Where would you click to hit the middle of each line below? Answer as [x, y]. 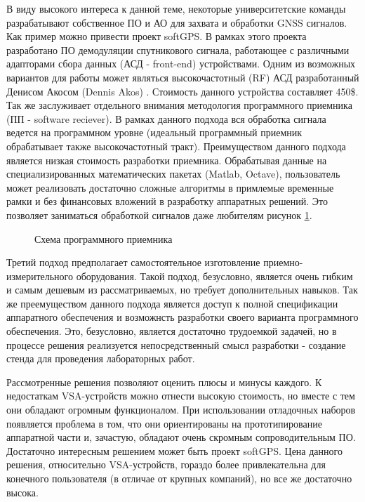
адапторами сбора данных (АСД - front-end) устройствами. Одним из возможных [181, 64]
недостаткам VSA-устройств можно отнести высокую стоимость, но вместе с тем [181, 396]
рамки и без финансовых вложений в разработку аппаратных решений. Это [167, 201]
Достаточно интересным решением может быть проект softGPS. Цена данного [174, 450]
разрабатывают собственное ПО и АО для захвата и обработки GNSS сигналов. [177, 22]
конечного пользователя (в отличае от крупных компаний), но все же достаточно [179, 478]
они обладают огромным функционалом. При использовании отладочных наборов [181, 410]
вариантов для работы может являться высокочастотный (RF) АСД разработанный [183, 77]
